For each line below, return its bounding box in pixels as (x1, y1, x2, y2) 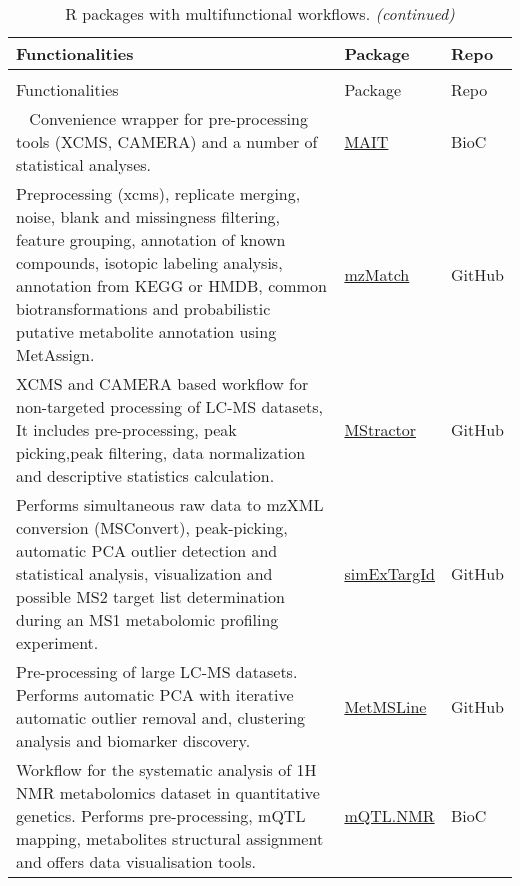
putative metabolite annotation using (16, 320, 277, 343)
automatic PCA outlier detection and (16, 539, 278, 562)
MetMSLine (344, 694, 427, 718)
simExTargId (344, 562, 435, 585)
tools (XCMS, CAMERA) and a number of (16, 130, 318, 153)
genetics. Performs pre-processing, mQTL (16, 804, 306, 827)
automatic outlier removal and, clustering (16, 706, 306, 729)
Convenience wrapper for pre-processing (29, 107, 308, 130)
